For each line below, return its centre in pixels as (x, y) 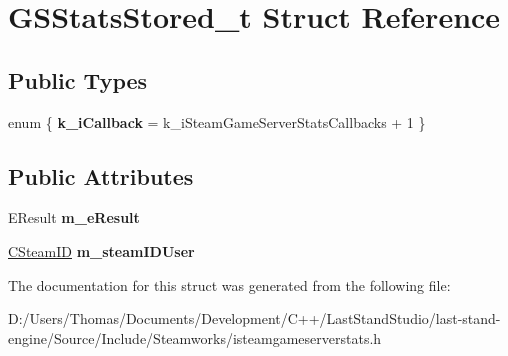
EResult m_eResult (74, 217)
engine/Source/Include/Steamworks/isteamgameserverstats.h (195, 337)
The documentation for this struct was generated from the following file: (229, 284)
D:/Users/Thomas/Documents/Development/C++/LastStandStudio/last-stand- (254, 318)
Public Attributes (101, 175)
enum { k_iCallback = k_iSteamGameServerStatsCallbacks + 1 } (217, 121)
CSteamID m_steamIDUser (101, 250)
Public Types (78, 79)
